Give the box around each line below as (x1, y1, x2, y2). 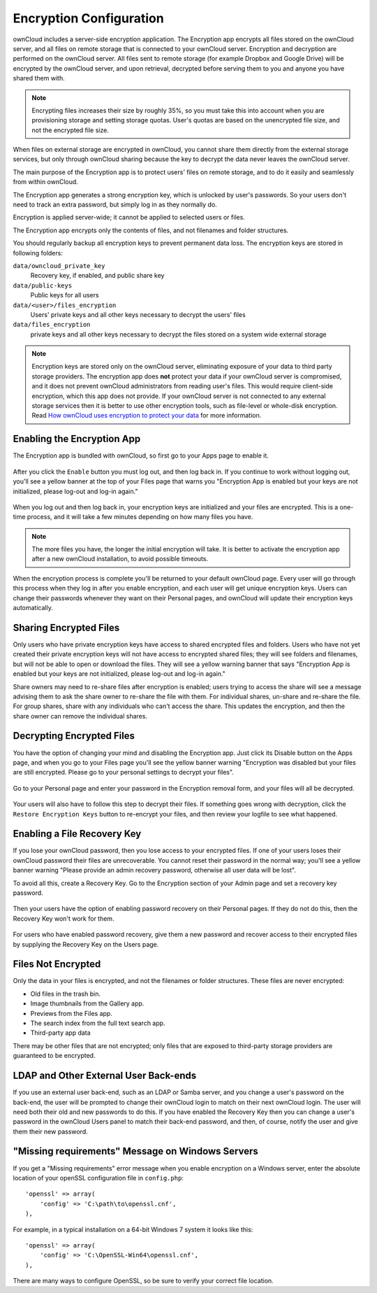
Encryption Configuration (13, 10, 164, 26)
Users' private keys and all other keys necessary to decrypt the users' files (30, 310, 246, 318)
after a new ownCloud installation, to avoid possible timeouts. (31, 555, 209, 563)
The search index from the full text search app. (30, 1019, 165, 1028)
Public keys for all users (30, 291, 99, 299)
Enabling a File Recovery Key (13, 828, 142, 840)
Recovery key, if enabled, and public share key (30, 271, 165, 280)
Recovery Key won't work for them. (13, 914, 114, 923)
